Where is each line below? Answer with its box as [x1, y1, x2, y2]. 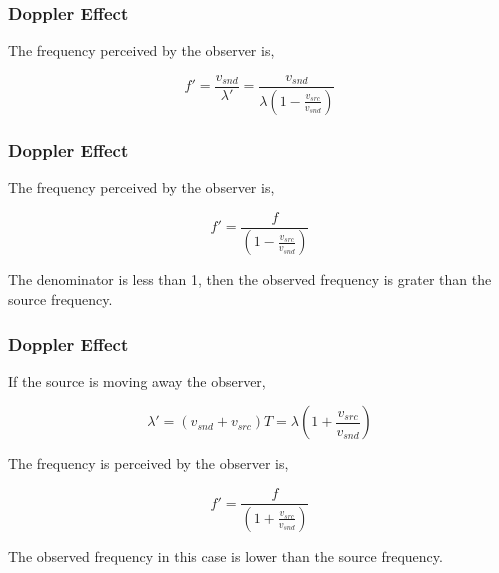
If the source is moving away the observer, [8, 370, 266, 391]
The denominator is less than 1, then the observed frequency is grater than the [8, 269, 492, 290]
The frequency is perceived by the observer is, [8, 453, 289, 474]
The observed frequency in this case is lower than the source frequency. [8, 545, 443, 566]
